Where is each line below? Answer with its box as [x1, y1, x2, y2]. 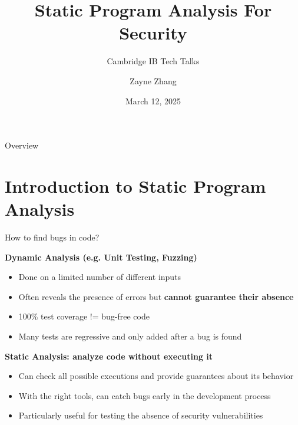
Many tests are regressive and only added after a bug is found [18, 330, 242, 342]
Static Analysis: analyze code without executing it [5, 350, 213, 362]
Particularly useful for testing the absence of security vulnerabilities [18, 409, 263, 421]
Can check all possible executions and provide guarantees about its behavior [18, 370, 294, 382]
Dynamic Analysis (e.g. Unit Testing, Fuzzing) [5, 251, 197, 263]
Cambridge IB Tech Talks [107, 55, 200, 67]
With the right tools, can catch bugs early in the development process [18, 389, 271, 401]
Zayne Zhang [130, 74, 177, 87]
